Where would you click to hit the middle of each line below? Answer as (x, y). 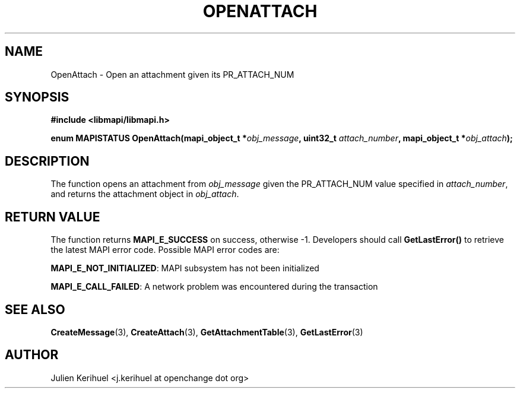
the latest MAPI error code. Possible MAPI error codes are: (165, 250)
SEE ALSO (35, 309)
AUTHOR (32, 355)
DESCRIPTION (47, 161)
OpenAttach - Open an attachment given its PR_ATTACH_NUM (172, 74)
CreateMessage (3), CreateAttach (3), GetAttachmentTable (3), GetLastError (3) (207, 332)
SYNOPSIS (37, 97)
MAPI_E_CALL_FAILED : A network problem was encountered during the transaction (214, 287)
